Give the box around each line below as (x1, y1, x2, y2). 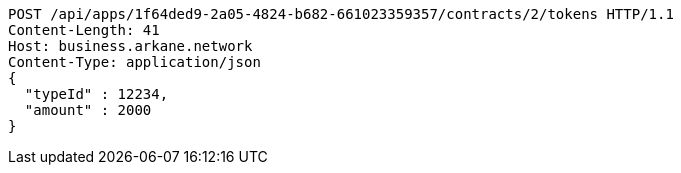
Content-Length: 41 (8, 22, 160, 38)
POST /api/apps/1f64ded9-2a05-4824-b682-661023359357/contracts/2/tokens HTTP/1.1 (8, 6, 674, 22)
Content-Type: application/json (8, 54, 261, 70)
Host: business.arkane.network (8, 38, 253, 54)
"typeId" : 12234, (24, 86, 169, 102)
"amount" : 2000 (24, 102, 152, 118)
